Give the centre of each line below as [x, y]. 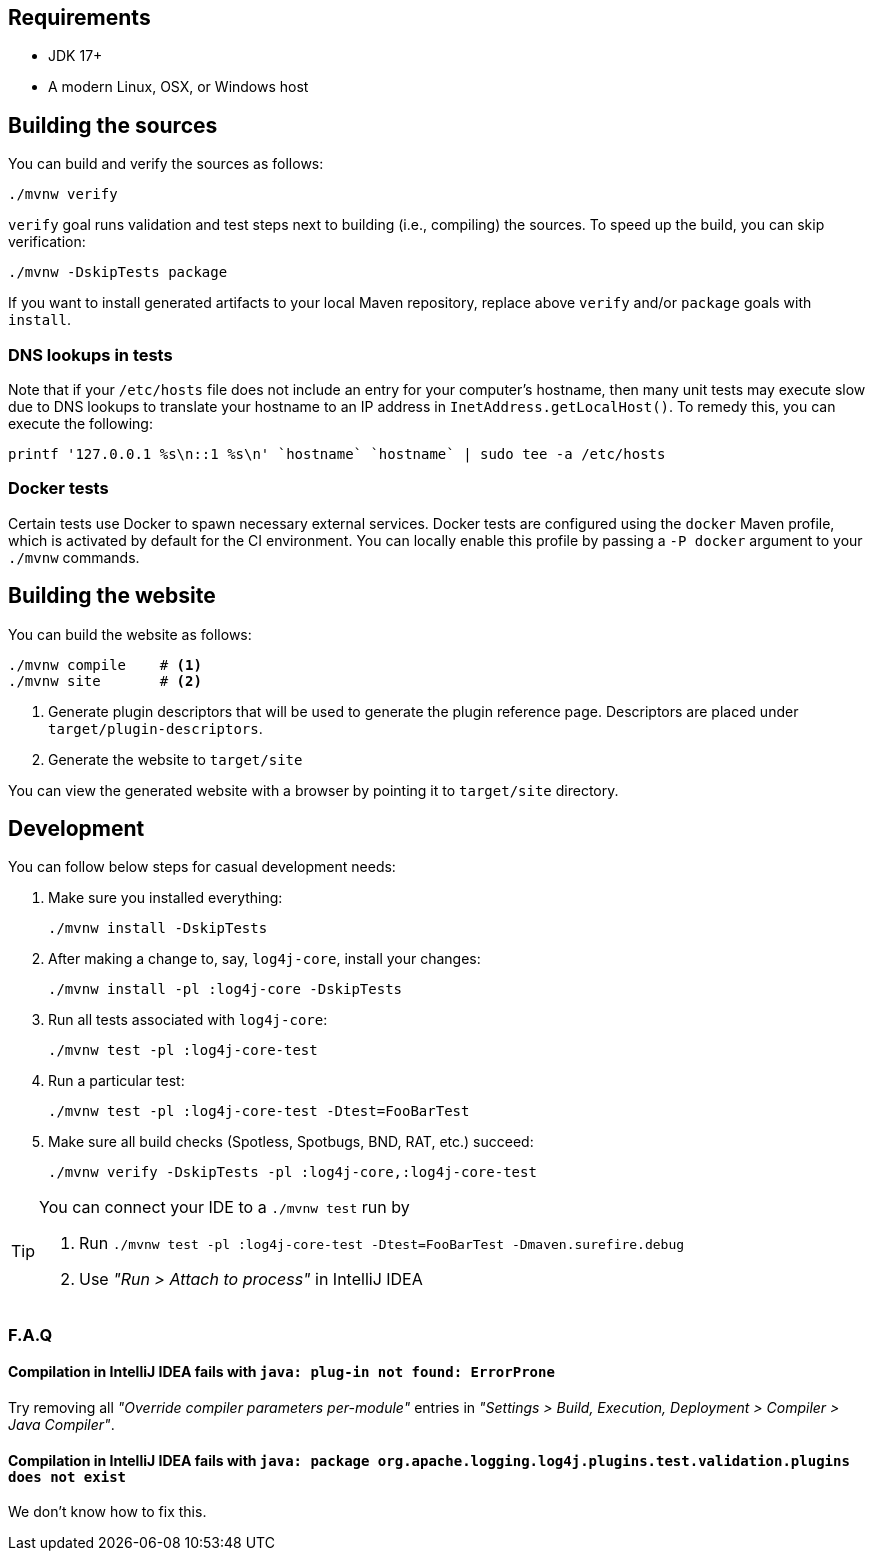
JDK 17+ [75, 56]
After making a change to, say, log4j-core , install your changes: [264, 959]
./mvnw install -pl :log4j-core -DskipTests [225, 989]
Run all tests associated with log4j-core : [188, 1020]
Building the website [112, 596]
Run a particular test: [116, 1081]
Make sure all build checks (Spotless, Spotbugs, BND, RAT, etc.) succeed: [291, 1142]
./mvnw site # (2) [105, 680]
